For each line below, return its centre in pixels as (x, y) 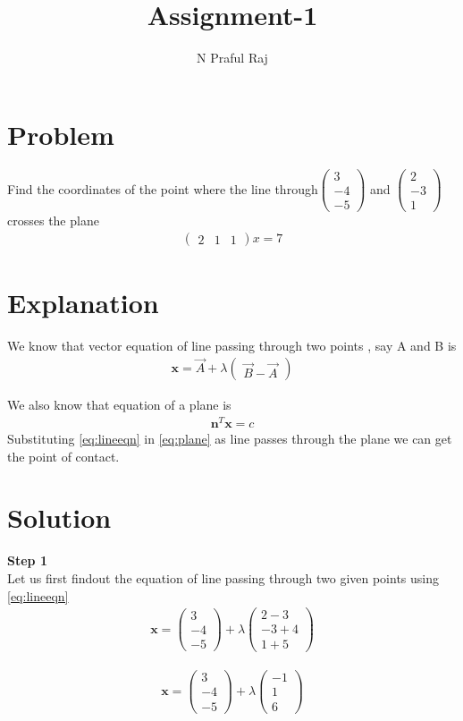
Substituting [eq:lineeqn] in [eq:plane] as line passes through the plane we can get (230, 439)
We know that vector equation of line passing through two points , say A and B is (232, 345)
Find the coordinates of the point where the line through (163, 188)
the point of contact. (63, 456)
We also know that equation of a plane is (119, 405)
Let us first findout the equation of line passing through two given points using (223, 578)
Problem (61, 134)
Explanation (83, 302)
